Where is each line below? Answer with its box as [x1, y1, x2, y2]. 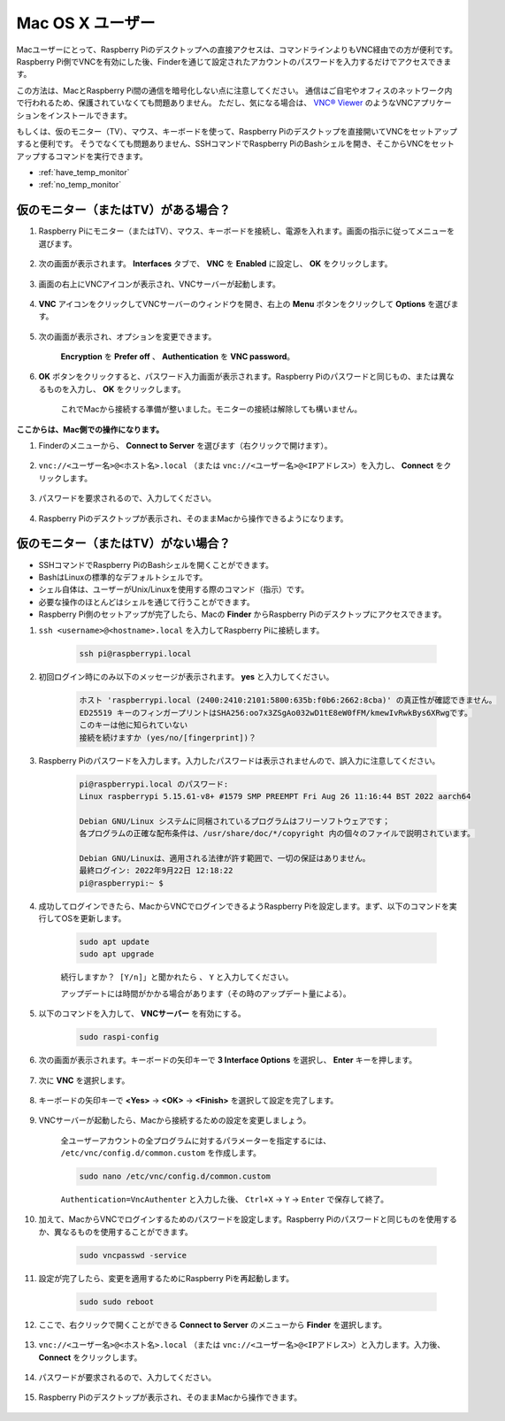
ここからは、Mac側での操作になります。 [16, 424, 165, 434]
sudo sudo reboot [79, 1296, 155, 1307]
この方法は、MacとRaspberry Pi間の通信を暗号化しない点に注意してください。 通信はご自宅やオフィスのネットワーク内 [16, 85, 453, 96]
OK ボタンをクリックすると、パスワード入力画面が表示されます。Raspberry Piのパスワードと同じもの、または [38, 372, 440, 382]
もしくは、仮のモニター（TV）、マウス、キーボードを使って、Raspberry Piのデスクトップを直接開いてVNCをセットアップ [16, 126, 457, 136]
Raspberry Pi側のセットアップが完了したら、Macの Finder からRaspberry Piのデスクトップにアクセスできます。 [38, 609, 447, 619]
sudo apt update [79, 937, 150, 947]
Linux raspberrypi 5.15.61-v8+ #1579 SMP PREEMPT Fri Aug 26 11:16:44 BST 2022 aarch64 [79, 791, 471, 801]
